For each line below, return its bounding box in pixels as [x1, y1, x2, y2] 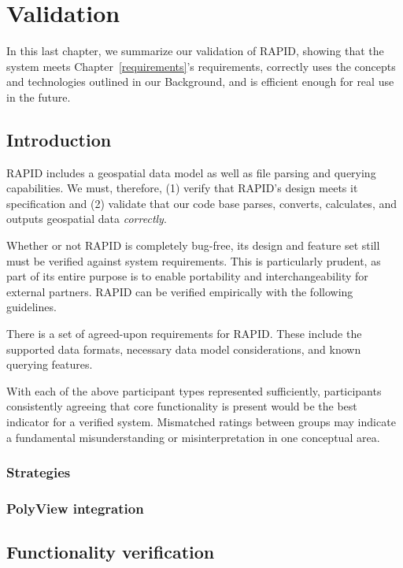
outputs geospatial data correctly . [6, 210, 167, 227]
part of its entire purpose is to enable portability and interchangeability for [6, 268, 368, 284]
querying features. [6, 356, 93, 373]
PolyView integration [6, 498, 144, 518]
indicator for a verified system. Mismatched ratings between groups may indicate [6, 414, 396, 430]
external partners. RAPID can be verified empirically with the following [6, 283, 353, 299]
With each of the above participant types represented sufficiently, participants [6, 382, 382, 399]
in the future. [6, 88, 71, 105]
